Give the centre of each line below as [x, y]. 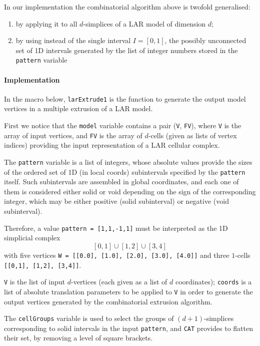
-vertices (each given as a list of [119, 282]
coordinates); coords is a [213, 282]
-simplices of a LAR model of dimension [144, 23]
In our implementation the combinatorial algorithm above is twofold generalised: [127, 7]
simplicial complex [32, 238]
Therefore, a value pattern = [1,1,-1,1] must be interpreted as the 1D [116, 228]
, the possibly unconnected [205, 40]
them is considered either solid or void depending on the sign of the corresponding [130, 191]
